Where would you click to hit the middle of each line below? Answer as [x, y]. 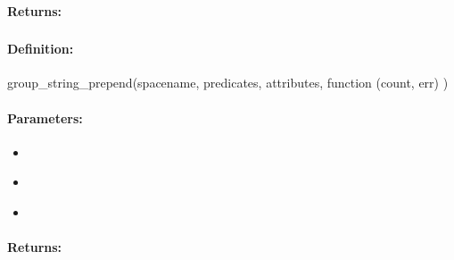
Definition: [41, 49]
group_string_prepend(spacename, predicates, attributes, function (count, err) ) [228, 83]
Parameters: [45, 117]
